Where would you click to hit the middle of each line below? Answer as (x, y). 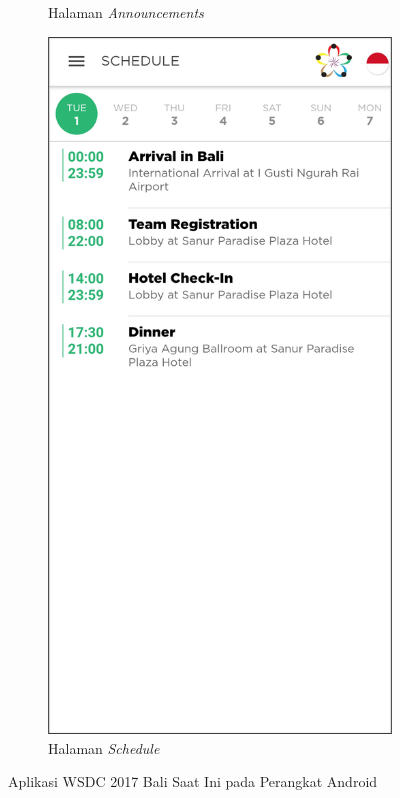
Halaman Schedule (104, 747)
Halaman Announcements (126, 12)
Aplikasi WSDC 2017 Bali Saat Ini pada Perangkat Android (193, 781)
